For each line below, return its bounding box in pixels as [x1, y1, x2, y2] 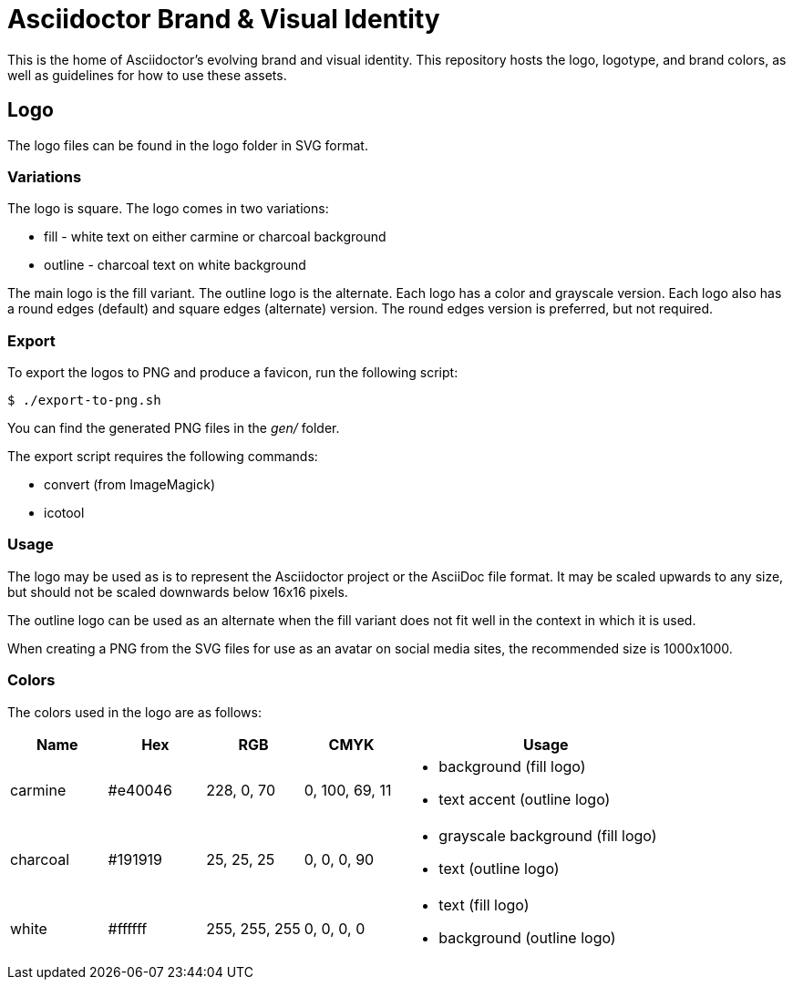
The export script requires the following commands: [7, 448, 318, 465]
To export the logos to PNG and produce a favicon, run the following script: [7, 365, 458, 381]
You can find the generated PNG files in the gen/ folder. [7, 420, 340, 437]
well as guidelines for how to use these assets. [7, 67, 287, 83]
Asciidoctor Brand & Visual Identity [7, 4, 440, 35]
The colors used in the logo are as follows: [7, 704, 262, 720]
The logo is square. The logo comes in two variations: [7, 200, 329, 217]
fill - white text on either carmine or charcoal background [44, 229, 386, 245]
